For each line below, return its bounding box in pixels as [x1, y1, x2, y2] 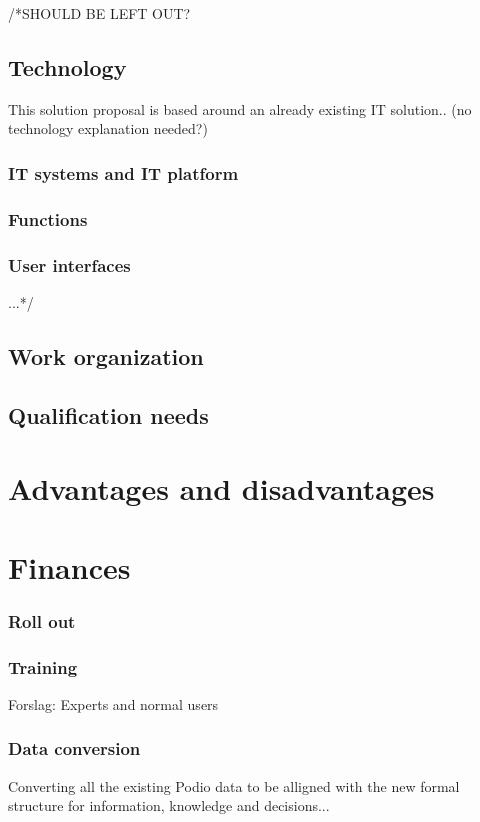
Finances [8, 546, 131, 587]
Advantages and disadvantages [8, 468, 435, 509]
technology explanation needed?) [8, 118, 208, 139]
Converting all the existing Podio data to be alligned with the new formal [8, 775, 460, 796]
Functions [8, 206, 88, 231]
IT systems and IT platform [8, 160, 239, 185]
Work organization [8, 340, 204, 371]
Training [8, 654, 78, 679]
